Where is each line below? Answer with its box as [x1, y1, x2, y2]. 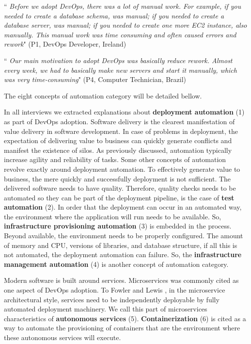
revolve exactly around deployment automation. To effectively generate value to [4, 164, 240, 174]
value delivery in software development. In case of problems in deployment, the [4, 126, 238, 136]
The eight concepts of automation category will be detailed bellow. [4, 90, 202, 100]
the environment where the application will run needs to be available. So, [4, 211, 221, 221]
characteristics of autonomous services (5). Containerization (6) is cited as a [4, 313, 246, 323]
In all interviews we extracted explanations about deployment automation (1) [4, 107, 245, 117]
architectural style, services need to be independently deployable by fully [4, 294, 220, 304]
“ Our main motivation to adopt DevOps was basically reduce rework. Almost [4, 55, 233, 65]
